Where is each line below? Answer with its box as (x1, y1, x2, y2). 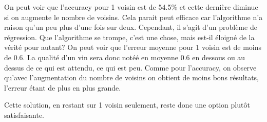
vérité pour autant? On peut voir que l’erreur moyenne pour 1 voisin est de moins (4, 42, 262, 53)
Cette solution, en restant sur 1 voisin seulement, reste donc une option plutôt (4, 99, 250, 110)
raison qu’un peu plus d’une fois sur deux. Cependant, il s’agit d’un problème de (4, 22, 257, 32)
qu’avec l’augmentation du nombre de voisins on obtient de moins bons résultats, (4, 72, 259, 83)
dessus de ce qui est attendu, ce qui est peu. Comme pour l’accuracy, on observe (4, 62, 257, 73)
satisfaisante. (4, 109, 45, 120)
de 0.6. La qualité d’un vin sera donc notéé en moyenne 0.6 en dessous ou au (4, 51, 245, 62)
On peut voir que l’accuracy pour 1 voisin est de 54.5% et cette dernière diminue (4, 2, 258, 12)
